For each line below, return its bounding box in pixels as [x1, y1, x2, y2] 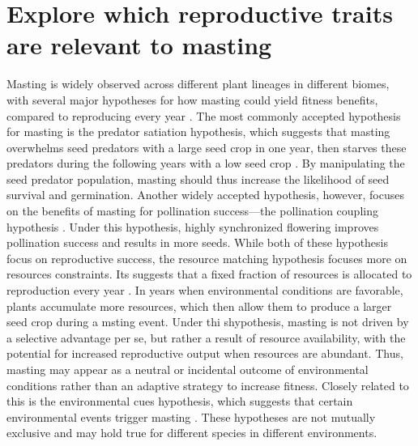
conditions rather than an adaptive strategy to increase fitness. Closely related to [6, 376, 409, 393]
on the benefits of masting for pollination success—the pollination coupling [6, 202, 378, 219]
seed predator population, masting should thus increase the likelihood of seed [6, 170, 390, 187]
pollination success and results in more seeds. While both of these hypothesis [6, 234, 389, 251]
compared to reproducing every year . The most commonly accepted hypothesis [6, 107, 401, 124]
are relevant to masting [6, 28, 272, 62]
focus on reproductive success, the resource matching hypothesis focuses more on [6, 249, 407, 266]
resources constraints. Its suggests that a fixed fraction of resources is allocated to [6, 265, 412, 282]
